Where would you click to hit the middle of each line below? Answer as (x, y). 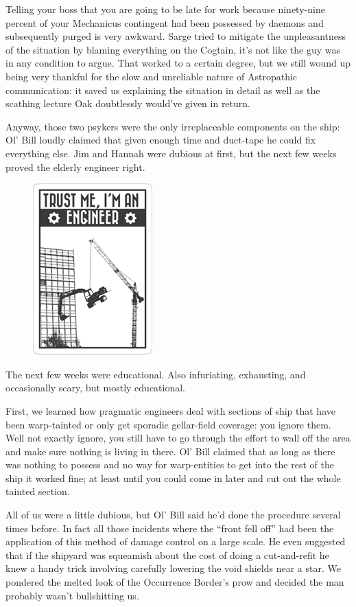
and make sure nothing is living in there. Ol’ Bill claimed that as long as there (170, 451)
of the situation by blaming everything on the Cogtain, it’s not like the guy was (173, 49)
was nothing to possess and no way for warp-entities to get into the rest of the (170, 465)
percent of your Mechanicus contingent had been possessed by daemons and (165, 22)
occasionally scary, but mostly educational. (96, 388)
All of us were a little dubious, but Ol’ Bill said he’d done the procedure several (173, 515)
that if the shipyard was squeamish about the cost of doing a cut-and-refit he (167, 554)
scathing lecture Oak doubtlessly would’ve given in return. (128, 103)
